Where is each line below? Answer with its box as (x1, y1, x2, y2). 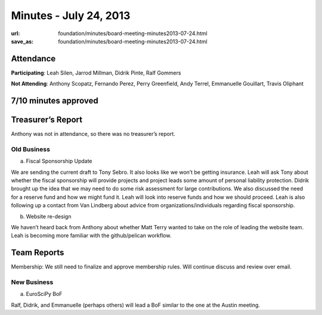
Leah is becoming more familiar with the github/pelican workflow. (11, 232, 172, 239)
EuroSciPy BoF (26, 291, 63, 298)
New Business (11, 278, 54, 286)
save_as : (11, 38, 34, 45)
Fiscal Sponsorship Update (26, 158, 92, 165)
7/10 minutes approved (11, 96, 98, 106)
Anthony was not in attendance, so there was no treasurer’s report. (11, 130, 176, 138)
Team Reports (11, 248, 64, 258)
